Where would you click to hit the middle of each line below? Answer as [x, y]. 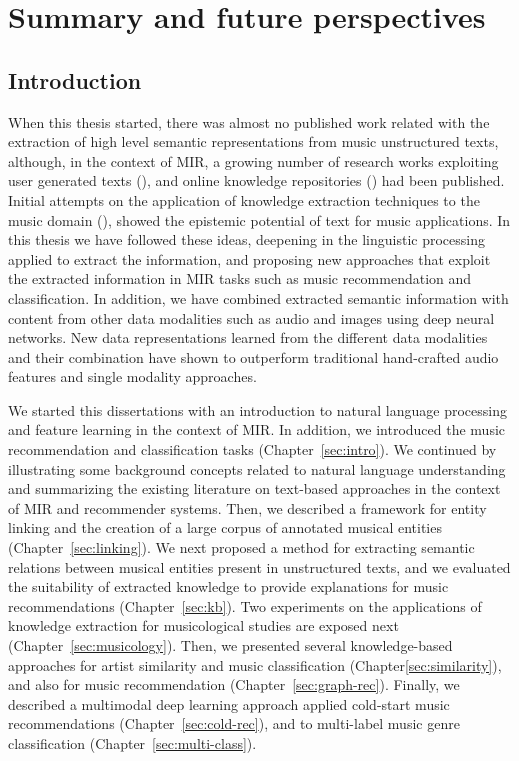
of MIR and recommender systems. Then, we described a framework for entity [247, 507]
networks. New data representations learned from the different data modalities [248, 337]
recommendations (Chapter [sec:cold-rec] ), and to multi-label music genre [234, 723]
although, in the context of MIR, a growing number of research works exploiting [253, 160]
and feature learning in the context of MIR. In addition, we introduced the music [257, 429]
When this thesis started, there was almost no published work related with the [249, 121]
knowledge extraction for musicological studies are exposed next [203, 625]
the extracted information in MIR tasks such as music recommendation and [240, 278]
